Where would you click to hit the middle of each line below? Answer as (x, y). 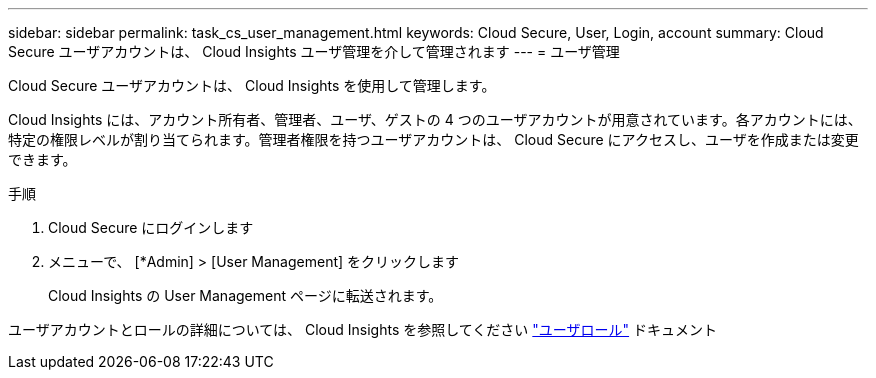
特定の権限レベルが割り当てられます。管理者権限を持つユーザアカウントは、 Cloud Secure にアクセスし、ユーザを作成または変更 (433, 139)
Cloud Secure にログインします (151, 227)
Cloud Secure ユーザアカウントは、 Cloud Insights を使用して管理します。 (252, 85)
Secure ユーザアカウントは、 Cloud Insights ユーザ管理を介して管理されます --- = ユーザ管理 (314, 51)
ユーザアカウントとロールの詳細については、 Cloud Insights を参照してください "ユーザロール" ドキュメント (363, 329)
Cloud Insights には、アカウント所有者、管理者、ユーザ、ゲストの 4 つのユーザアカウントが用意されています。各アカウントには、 (435, 119)
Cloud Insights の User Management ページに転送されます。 (245, 295)
